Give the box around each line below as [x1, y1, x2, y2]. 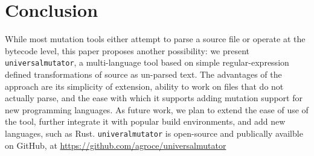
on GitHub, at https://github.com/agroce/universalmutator [5, 139, 226, 151]
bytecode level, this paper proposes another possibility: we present [5, 44, 250, 57]
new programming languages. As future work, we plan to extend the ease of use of [5, 103, 309, 116]
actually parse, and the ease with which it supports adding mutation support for [5, 92, 303, 104]
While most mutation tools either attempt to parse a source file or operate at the [5, 33, 306, 45]
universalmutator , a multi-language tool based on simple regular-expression [5, 56, 289, 69]
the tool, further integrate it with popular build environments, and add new [5, 115, 286, 128]
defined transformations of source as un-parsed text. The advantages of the [5, 67, 282, 80]
